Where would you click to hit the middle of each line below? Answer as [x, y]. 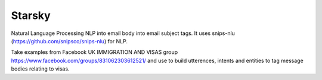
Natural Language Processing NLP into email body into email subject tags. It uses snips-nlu [123, 33]
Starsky [31, 15]
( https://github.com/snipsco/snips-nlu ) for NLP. [69, 41]
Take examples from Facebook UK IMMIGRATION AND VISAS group [95, 52]
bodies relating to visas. [40, 69]
